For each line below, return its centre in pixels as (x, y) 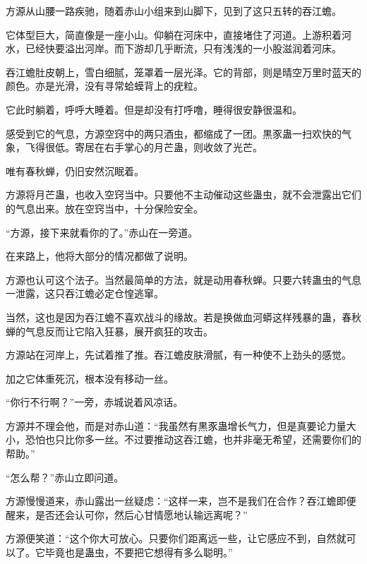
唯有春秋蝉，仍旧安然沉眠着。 (75, 170)
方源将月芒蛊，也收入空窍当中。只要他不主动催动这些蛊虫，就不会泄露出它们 (183, 194)
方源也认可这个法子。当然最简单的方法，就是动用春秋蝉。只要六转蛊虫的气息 (183, 279)
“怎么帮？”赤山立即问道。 (65, 477)
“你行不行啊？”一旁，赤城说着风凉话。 (95, 402)
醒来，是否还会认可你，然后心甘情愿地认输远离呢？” (127, 514)
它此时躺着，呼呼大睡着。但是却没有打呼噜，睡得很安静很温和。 (154, 109)
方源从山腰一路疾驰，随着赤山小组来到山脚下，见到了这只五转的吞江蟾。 (174, 11)
